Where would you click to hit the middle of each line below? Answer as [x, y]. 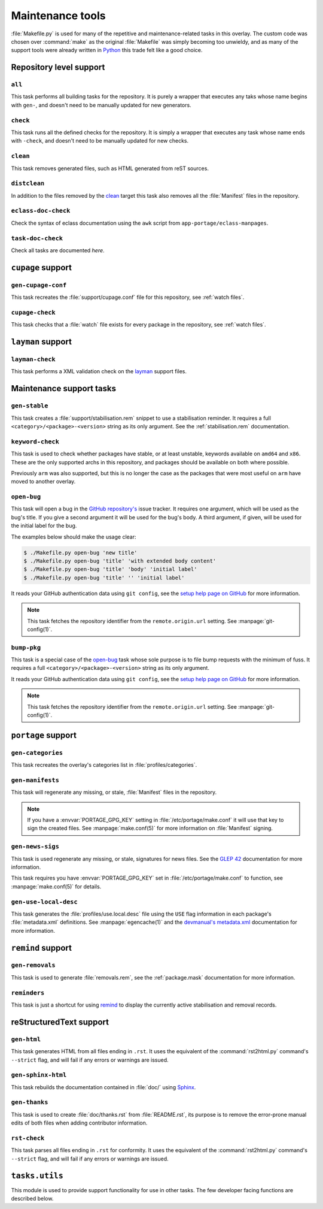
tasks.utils [37, 1175]
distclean [28, 184]
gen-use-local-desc [44, 902]
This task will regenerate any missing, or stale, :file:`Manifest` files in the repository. [114, 792]
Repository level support [58, 67]
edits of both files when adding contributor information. [79, 1123]
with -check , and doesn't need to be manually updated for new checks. [100, 141]
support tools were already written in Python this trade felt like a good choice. [107, 50]
